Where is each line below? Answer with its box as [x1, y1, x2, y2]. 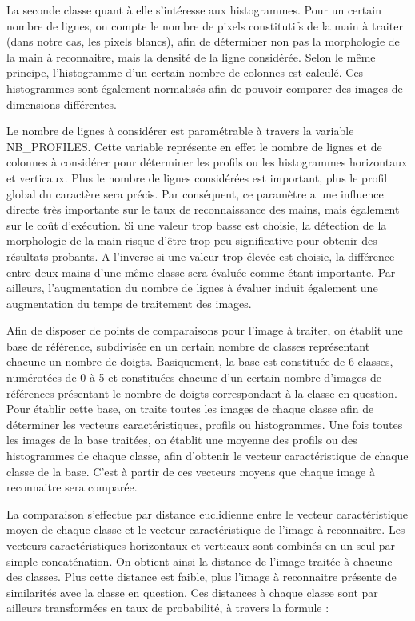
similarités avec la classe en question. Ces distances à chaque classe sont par [6, 583, 378, 600]
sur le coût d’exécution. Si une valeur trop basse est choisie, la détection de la [6, 216, 387, 233]
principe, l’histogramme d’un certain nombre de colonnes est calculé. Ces [6, 64, 364, 81]
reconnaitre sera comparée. [6, 479, 138, 495]
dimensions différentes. [6, 95, 117, 112]
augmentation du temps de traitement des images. [6, 294, 252, 311]
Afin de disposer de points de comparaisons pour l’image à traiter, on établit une [6, 322, 403, 339]
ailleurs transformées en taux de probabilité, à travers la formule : [6, 599, 329, 616]
